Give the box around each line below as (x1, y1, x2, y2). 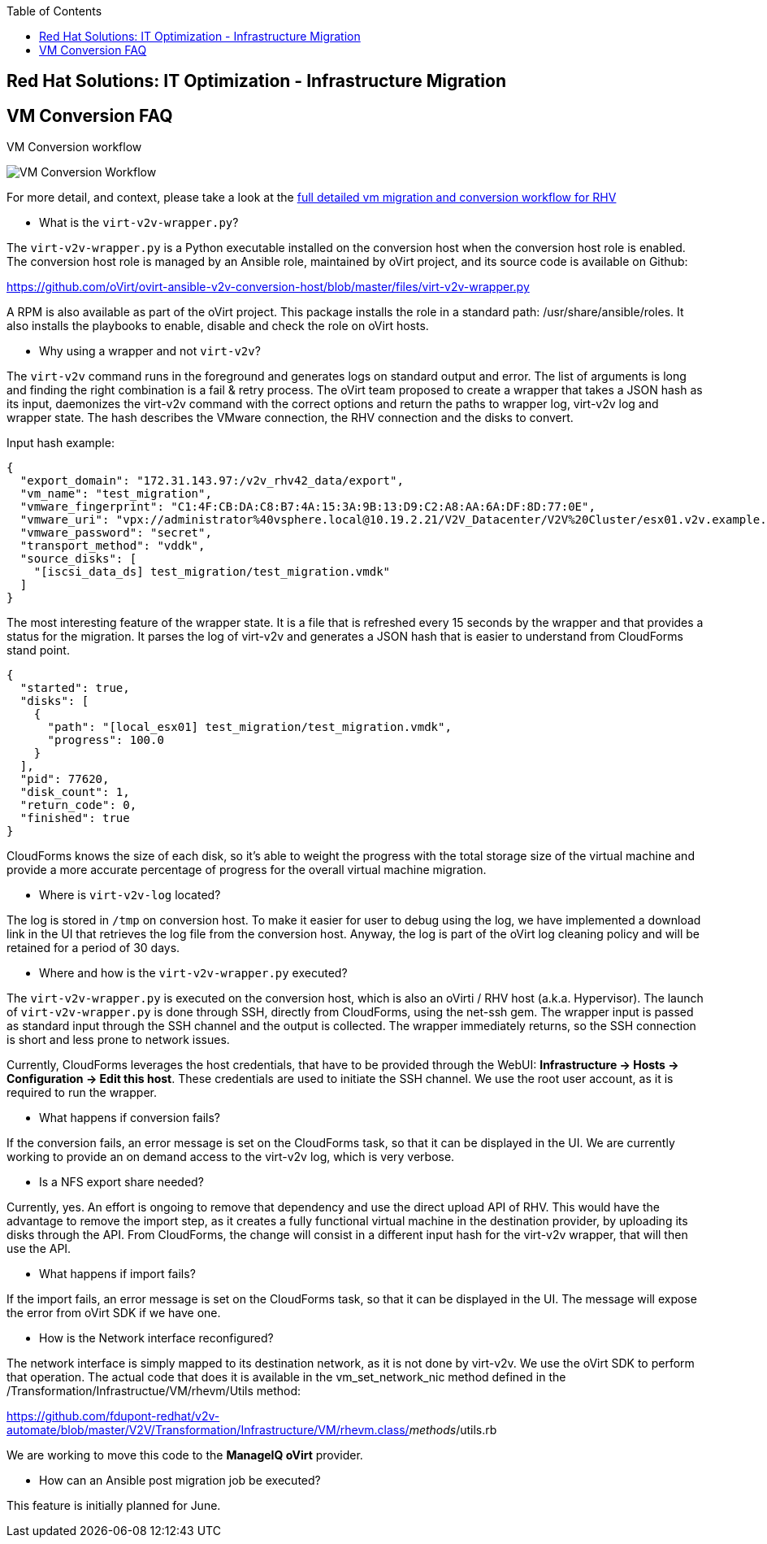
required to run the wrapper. (6, 1085, 157, 1100)
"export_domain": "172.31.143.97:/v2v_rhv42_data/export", (19, 474, 404, 488)
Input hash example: (6, 436, 115, 450)
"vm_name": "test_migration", (19, 487, 212, 501)
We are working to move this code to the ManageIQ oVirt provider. (6, 1448, 363, 1463)
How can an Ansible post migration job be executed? (39, 1473, 321, 1488)
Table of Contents (6, 4, 102, 18)
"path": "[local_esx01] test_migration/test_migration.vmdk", (47, 720, 452, 734)
